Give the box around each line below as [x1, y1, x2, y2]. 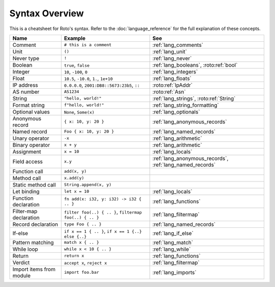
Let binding [12, 188, 40, 195]
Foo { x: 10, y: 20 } [64, 129, 115, 135]
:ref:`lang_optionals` [152, 108, 201, 115]
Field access [12, 158, 43, 165]
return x [64, 253, 85, 258]
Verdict [12, 259, 30, 266]
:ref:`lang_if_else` [152, 230, 194, 237]
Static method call [12, 181, 56, 188]
